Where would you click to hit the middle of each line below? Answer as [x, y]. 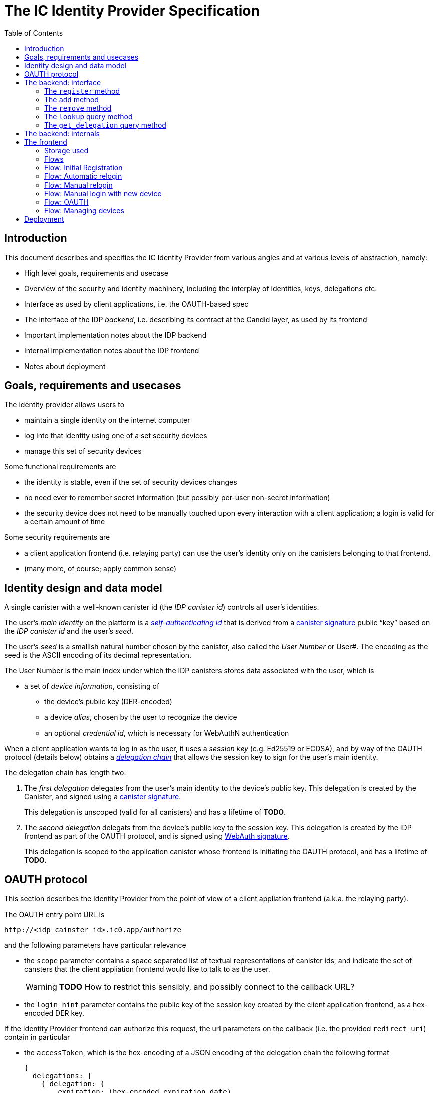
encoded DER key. [54, 1013]
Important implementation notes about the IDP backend [116, 335]
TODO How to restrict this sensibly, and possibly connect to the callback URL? [207, 987]
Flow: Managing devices [84, 210]
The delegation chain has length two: [65, 773]
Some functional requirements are [60, 467]
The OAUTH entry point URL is [54, 915]
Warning [41, 987]
